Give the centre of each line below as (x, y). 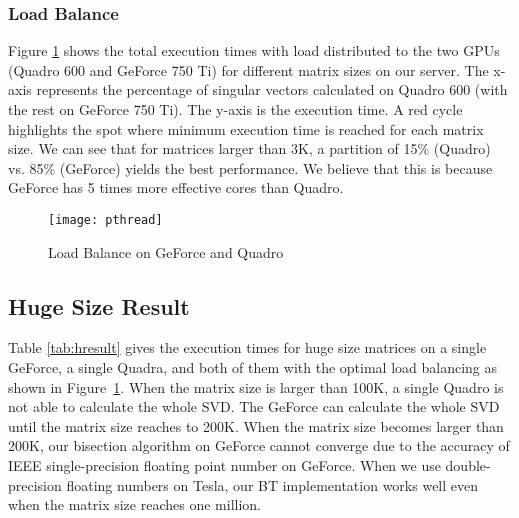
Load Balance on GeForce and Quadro (166, 251)
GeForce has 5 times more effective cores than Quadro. (176, 187)
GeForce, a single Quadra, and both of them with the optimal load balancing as (253, 367)
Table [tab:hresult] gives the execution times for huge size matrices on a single (247, 347)
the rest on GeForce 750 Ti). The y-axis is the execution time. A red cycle (235, 109)
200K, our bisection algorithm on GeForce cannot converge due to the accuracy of (259, 445)
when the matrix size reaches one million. (134, 504)
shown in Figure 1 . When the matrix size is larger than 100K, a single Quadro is (256, 386)
